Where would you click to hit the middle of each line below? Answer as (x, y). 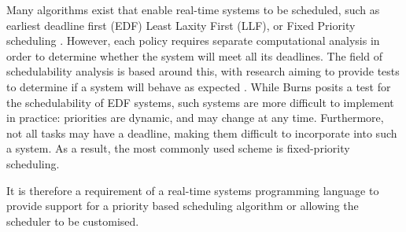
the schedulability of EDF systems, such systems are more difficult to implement (200, 102)
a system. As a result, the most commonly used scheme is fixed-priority (178, 148)
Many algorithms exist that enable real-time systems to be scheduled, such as (193, 9)
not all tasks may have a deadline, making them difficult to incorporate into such (202, 133)
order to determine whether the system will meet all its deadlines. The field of (194, 55)
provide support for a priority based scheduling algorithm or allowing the (183, 206)
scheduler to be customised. (73, 221)
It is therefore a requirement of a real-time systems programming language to (193, 190)
